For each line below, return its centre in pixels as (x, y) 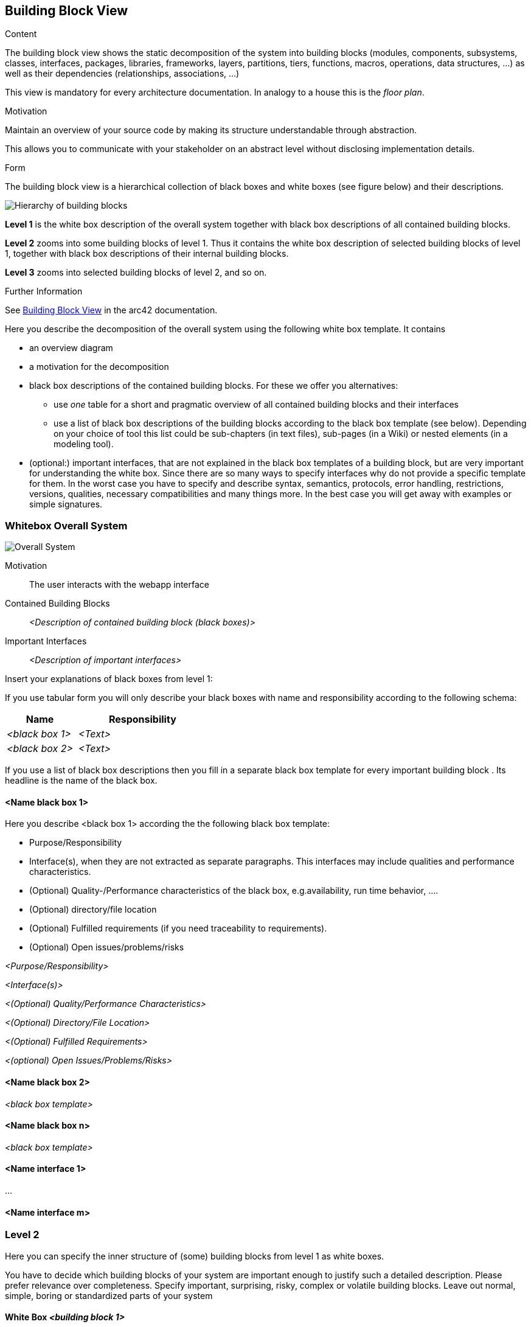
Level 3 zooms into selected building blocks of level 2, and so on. (136, 273)
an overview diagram (71, 348)
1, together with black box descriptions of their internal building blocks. (147, 254)
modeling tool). (84, 444)
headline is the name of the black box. (81, 781)
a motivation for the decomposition (99, 367)
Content (21, 34)
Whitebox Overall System (66, 525)
